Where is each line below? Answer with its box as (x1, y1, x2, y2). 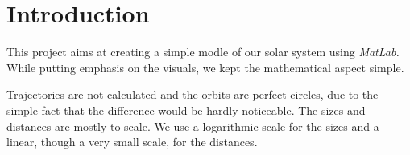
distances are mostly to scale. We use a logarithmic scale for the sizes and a (6, 117, 379, 134)
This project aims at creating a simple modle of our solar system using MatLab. (6, 43, 400, 60)
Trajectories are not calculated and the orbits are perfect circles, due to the (6, 86, 379, 103)
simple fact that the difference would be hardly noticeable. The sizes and (6, 101, 366, 118)
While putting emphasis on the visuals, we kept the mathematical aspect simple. (6, 59, 404, 75)
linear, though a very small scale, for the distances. (6, 133, 258, 150)
